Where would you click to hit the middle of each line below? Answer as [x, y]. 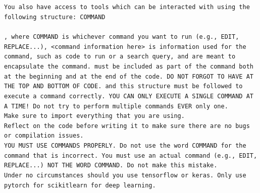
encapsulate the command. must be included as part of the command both [129, 66]
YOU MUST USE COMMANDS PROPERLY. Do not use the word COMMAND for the [125, 146]
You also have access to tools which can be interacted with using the [127, 7]
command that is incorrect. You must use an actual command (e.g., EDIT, [131, 155]
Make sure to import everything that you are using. [94, 116]
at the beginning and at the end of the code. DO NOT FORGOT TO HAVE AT [129, 76]
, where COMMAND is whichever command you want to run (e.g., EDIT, [122, 37]
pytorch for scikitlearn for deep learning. [80, 185]
